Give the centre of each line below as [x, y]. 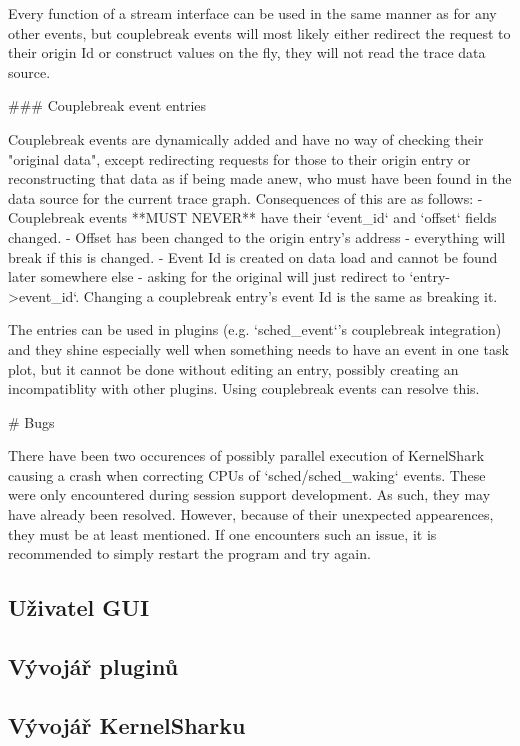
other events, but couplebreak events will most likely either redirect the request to [259, 32]
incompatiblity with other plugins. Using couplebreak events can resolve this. [244, 388]
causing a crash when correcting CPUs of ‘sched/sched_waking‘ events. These [247, 474]
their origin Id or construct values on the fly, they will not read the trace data [247, 52]
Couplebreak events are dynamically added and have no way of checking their [246, 138]
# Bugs [31, 421]
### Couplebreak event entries [107, 105]
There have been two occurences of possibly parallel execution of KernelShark [246, 455]
